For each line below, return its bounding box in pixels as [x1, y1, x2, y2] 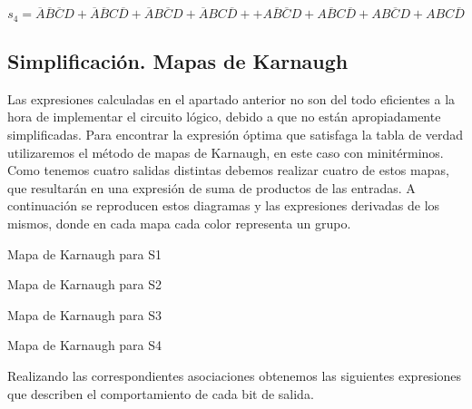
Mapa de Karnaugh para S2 [7, 275, 162, 294]
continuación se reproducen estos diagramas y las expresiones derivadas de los [7, 196, 440, 215]
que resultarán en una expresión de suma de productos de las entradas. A [7, 178, 416, 197]
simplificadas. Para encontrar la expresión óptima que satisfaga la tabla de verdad [7, 125, 464, 144]
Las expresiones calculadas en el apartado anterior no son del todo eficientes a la [7, 89, 456, 108]
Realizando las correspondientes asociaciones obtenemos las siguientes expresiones [7, 366, 462, 385]
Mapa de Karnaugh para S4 [7, 336, 162, 355]
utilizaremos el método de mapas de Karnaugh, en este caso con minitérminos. [7, 142, 444, 161]
